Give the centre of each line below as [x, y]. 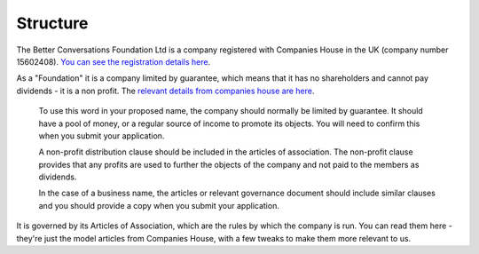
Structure [52, 23]
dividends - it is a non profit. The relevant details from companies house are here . [165, 91]
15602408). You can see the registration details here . [114, 61]
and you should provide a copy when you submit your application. [159, 205]
